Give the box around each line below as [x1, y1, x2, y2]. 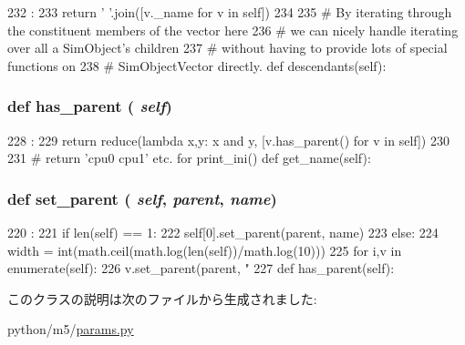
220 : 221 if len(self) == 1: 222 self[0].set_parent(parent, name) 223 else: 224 [7, 223, 439, 241]
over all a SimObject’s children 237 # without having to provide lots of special [7, 38, 448, 57]
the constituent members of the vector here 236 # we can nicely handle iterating [7, 20, 459, 39]
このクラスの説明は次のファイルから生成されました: [7, 289, 317, 308]
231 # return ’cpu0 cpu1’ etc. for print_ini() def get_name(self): [7, 148, 371, 167]
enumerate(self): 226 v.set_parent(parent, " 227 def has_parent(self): [7, 259, 395, 278]
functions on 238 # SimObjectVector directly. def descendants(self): [7, 56, 387, 75]
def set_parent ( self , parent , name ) [7, 187, 277, 209]
